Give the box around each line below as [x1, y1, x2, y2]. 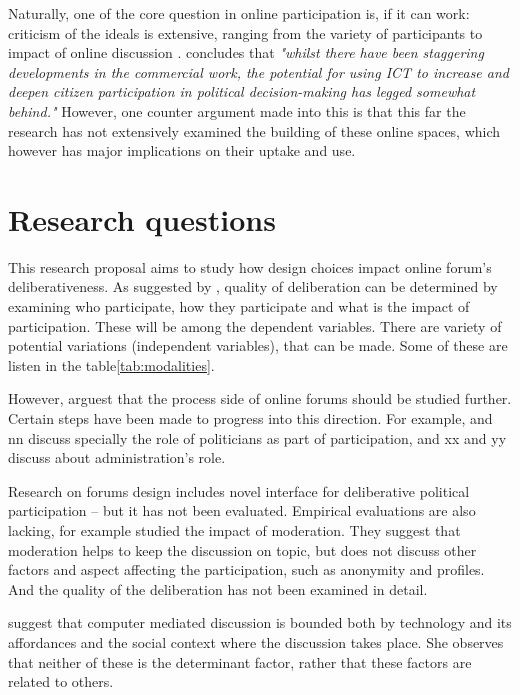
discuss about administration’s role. [8, 447, 226, 468]
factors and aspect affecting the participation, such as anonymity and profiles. [8, 559, 485, 580]
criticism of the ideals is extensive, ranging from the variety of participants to [8, 22, 483, 43]
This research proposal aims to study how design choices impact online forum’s [8, 256, 492, 277]
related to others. [8, 671, 114, 692]
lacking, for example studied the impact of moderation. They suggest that [8, 520, 461, 540]
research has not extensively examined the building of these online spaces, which [8, 120, 501, 141]
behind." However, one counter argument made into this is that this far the [8, 100, 466, 121]
